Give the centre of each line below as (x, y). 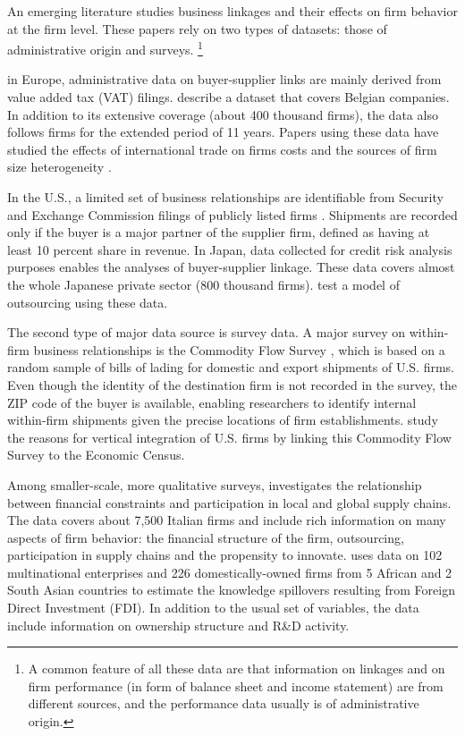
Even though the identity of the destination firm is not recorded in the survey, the (232, 384)
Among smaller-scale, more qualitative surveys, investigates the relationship (215, 484)
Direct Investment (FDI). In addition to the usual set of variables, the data (213, 608)
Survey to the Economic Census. (96, 455)
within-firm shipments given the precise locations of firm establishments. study (223, 420)
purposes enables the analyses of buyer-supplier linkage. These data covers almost (231, 267)
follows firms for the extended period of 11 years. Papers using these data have (223, 132)
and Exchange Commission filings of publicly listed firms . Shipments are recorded (232, 214)
